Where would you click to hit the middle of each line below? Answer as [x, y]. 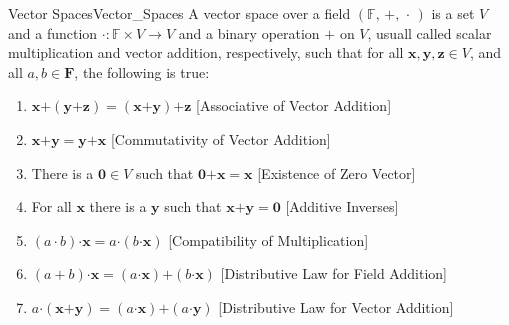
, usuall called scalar [429, 32]
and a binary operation [249, 32]
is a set [453, 13]
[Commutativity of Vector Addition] [220, 138]
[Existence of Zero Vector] [336, 172]
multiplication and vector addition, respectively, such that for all [206, 52]
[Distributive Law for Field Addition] [333, 273]
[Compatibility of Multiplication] [268, 239]
